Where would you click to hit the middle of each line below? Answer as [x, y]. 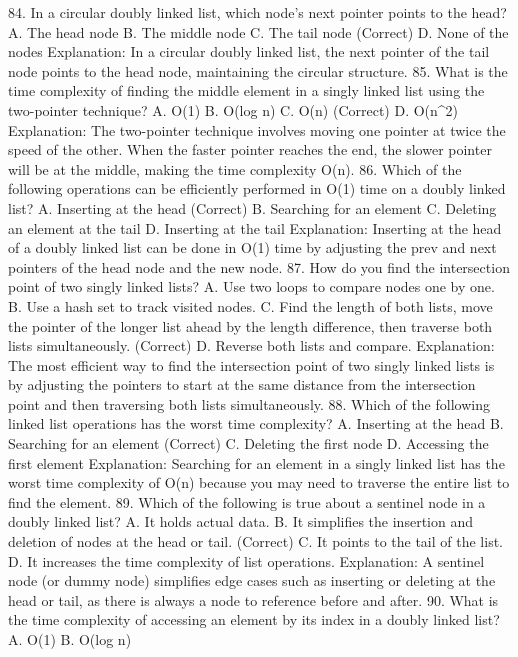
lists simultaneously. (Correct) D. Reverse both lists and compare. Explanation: [251, 345]
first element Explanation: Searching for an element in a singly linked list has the [256, 462]
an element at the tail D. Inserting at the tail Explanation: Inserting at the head [255, 227]
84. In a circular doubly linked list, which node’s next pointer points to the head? [257, 12]
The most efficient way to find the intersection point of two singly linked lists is [251, 364]
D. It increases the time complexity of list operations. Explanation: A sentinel [246, 560]
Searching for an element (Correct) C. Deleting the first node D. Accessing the [248, 443]
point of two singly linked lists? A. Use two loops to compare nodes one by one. [251, 286]
